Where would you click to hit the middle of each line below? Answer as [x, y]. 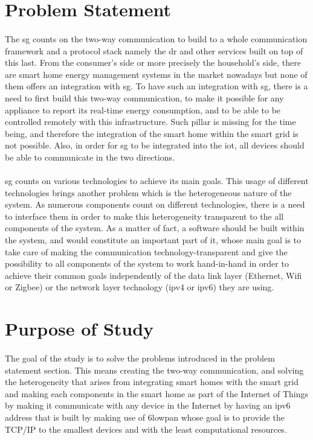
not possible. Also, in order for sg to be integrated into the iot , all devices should [155, 145]
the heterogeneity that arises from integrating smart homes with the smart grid [152, 382]
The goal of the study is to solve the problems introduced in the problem [140, 358]
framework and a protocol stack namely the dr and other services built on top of [154, 50]
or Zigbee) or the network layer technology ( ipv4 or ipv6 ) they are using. [140, 287]
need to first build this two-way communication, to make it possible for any [144, 97]
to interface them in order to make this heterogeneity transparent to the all [144, 216]
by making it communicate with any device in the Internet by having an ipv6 [148, 405]
